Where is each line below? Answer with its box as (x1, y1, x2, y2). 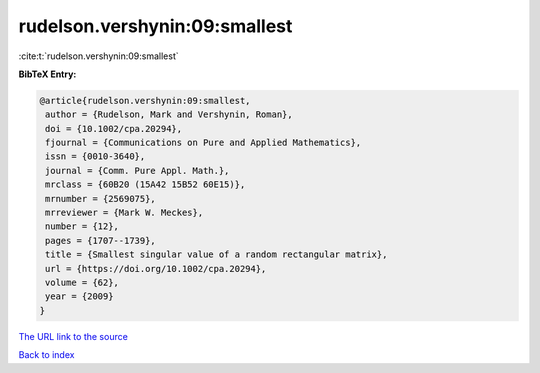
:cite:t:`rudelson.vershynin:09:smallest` (18, 50, 179, 62)
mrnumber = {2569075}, (45, 193, 157, 204)
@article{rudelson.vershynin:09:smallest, (39, 95, 251, 106)
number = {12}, (45, 221, 120, 232)
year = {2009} (45, 291, 114, 302)
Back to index (18, 349, 75, 361)
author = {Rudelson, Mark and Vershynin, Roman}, (45, 109, 294, 120)
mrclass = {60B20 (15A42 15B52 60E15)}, (45, 179, 246, 190)
